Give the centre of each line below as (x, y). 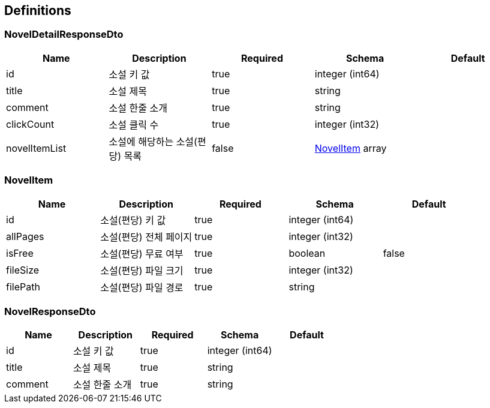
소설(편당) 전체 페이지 (146, 237)
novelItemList (36, 148)
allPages (25, 236)
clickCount (30, 124)
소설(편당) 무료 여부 (142, 253)
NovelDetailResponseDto (64, 34)
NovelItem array (351, 148)
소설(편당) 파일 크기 (142, 270)
